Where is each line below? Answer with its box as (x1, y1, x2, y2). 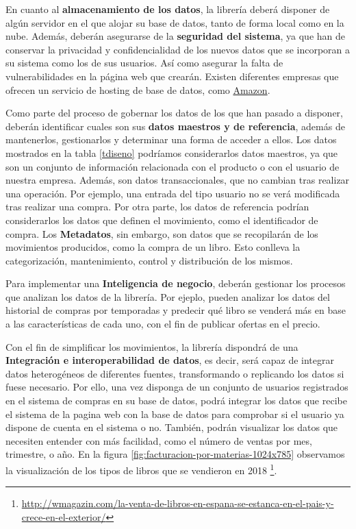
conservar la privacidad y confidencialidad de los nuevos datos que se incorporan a (5, 42, 351, 56)
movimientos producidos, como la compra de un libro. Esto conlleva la (5, 240, 301, 254)
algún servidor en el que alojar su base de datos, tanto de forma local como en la (5, 15, 344, 29)
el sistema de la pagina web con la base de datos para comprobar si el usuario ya (5, 406, 344, 421)
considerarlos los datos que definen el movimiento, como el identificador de (5, 212, 318, 227)
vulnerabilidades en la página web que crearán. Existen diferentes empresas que (5, 69, 339, 83)
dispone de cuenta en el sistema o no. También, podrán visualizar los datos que (5, 420, 338, 434)
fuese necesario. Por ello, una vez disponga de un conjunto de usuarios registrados (5, 380, 348, 394)
